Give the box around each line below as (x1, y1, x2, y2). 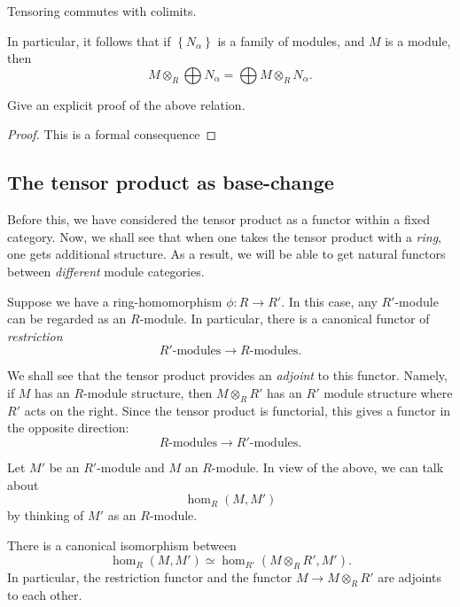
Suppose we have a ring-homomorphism (7, 292, 222, 310)
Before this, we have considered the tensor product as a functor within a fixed (7, 210, 431, 229)
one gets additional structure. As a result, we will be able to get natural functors (7, 245, 446, 263)
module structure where (324, 383, 453, 401)
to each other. (7, 586, 82, 604)
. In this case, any (281, 292, 378, 310)
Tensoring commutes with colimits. (7, 2, 197, 19)
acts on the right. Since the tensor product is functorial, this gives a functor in (24, 401, 451, 419)
